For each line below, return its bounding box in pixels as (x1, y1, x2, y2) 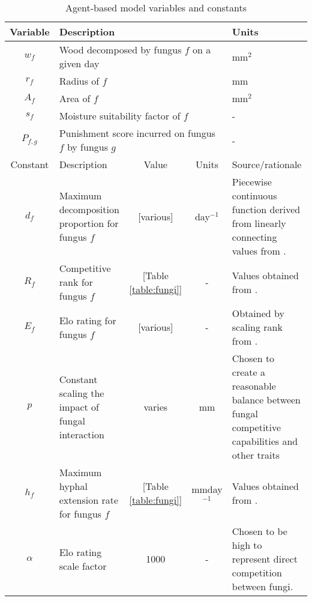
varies (143, 399, 168, 414)
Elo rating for (59, 313, 116, 327)
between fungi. (232, 579, 293, 593)
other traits (232, 448, 280, 462)
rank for (59, 275, 93, 289)
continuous (232, 189, 277, 202)
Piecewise (232, 175, 272, 189)
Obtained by (232, 306, 284, 320)
